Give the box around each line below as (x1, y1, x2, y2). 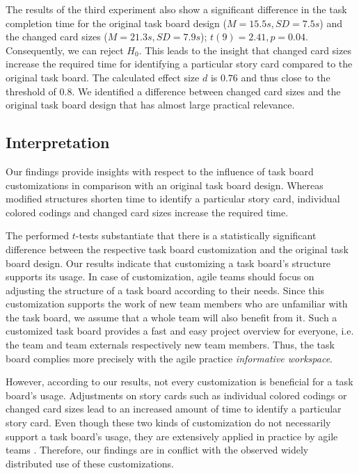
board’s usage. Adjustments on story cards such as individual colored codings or (6, 387, 347, 402)
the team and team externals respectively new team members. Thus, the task (6, 337, 335, 352)
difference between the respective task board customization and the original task (6, 241, 349, 256)
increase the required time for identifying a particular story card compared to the (6, 56, 353, 71)
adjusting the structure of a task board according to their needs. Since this (6, 282, 324, 297)
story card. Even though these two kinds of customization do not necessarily (6, 415, 331, 430)
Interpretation (6, 131, 110, 153)
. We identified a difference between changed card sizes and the (72, 83, 341, 98)
